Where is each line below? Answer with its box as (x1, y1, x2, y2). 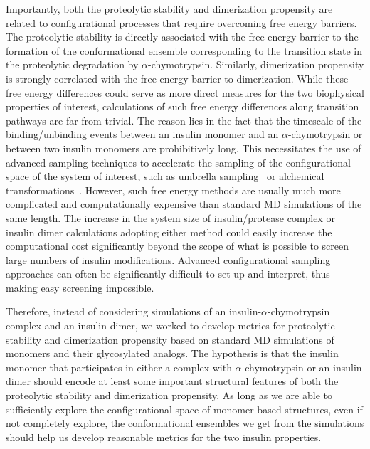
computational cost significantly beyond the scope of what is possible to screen (6, 238, 349, 253)
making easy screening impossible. (6, 280, 154, 295)
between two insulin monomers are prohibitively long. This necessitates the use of (6, 140, 361, 155)
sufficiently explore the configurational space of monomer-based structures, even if (6, 401, 363, 416)
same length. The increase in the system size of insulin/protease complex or (6, 210, 335, 225)
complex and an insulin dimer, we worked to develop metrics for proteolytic (6, 318, 335, 333)
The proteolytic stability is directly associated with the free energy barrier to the (6, 29, 359, 44)
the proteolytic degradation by (6, 57, 139, 72)
